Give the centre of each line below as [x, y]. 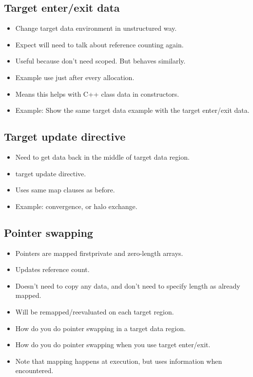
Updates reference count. [52, 269]
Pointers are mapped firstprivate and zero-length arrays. [99, 253]
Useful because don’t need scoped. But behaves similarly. [100, 61]
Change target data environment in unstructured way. [96, 28]
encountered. [34, 370]
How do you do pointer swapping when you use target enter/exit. [113, 345]
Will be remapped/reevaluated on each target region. [95, 311]
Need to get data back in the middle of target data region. [102, 157]
